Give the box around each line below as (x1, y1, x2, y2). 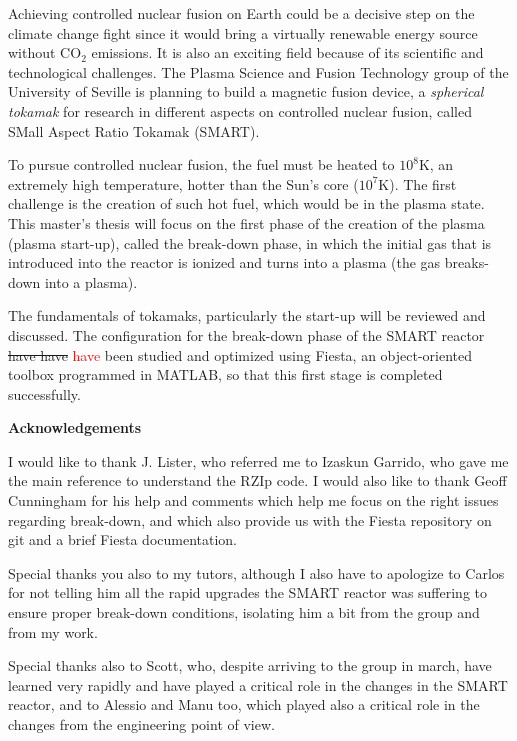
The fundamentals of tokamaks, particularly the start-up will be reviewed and (8, 305, 486, 326)
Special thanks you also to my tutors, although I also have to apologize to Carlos (8, 562, 505, 583)
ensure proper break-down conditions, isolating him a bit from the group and (8, 602, 480, 623)
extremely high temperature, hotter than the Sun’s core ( (8, 173, 359, 194)
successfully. (8, 383, 81, 404)
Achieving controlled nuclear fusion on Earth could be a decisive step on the (8, 3, 475, 23)
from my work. (8, 621, 98, 642)
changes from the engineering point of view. (8, 714, 275, 734)
